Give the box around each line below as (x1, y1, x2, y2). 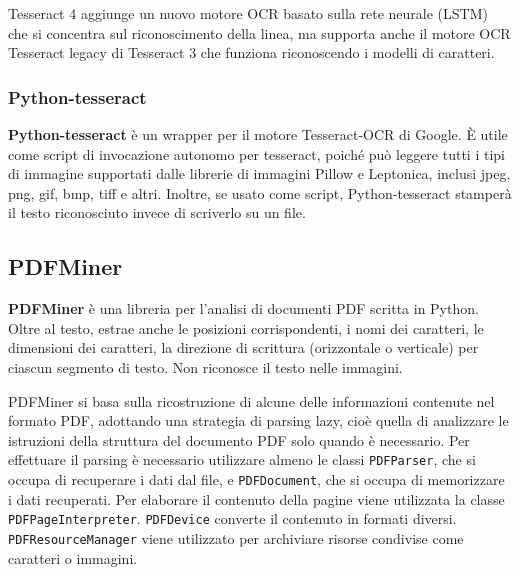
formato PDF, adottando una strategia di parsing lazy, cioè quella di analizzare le (8, 410, 509, 431)
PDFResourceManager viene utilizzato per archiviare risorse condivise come (8, 527, 464, 548)
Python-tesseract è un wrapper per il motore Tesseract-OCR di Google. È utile (8, 124, 508, 144)
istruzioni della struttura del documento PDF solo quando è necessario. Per (8, 429, 470, 450)
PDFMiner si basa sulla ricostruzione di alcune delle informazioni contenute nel (8, 390, 495, 411)
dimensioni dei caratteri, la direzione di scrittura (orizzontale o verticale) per (8, 337, 479, 358)
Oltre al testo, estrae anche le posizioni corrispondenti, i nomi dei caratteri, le (8, 317, 484, 338)
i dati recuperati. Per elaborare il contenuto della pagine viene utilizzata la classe (8, 488, 505, 509)
